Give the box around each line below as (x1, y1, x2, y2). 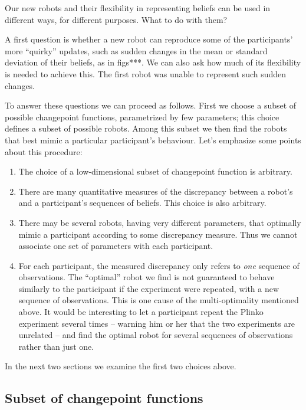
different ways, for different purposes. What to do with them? (5, 13, 228, 25)
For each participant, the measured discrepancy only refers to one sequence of (18, 259, 300, 271)
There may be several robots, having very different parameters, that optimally (18, 216, 301, 228)
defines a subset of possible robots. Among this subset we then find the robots (5, 122, 287, 135)
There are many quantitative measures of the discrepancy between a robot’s (18, 185, 293, 197)
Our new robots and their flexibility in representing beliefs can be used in (5, 2, 271, 14)
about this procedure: (5, 145, 83, 158)
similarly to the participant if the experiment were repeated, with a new (18, 282, 279, 294)
